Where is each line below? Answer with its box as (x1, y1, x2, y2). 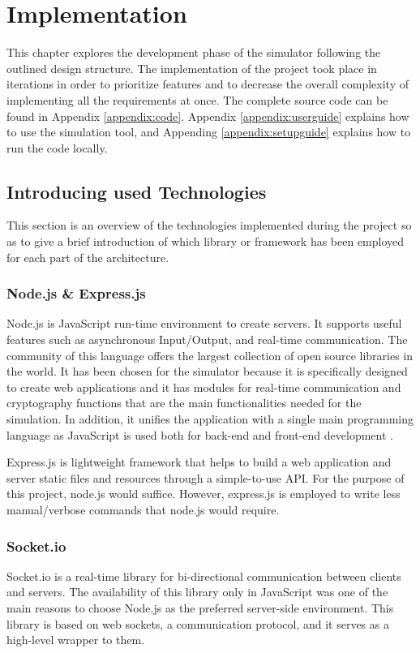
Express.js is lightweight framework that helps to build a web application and (6, 453, 392, 470)
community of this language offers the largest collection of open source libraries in (6, 346, 414, 363)
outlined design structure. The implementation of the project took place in (6, 59, 377, 76)
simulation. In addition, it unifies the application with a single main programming (6, 410, 414, 427)
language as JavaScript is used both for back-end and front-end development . (6, 426, 393, 443)
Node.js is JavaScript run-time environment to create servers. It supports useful (6, 315, 402, 332)
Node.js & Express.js (6, 283, 146, 303)
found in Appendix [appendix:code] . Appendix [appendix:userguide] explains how (6, 107, 409, 124)
